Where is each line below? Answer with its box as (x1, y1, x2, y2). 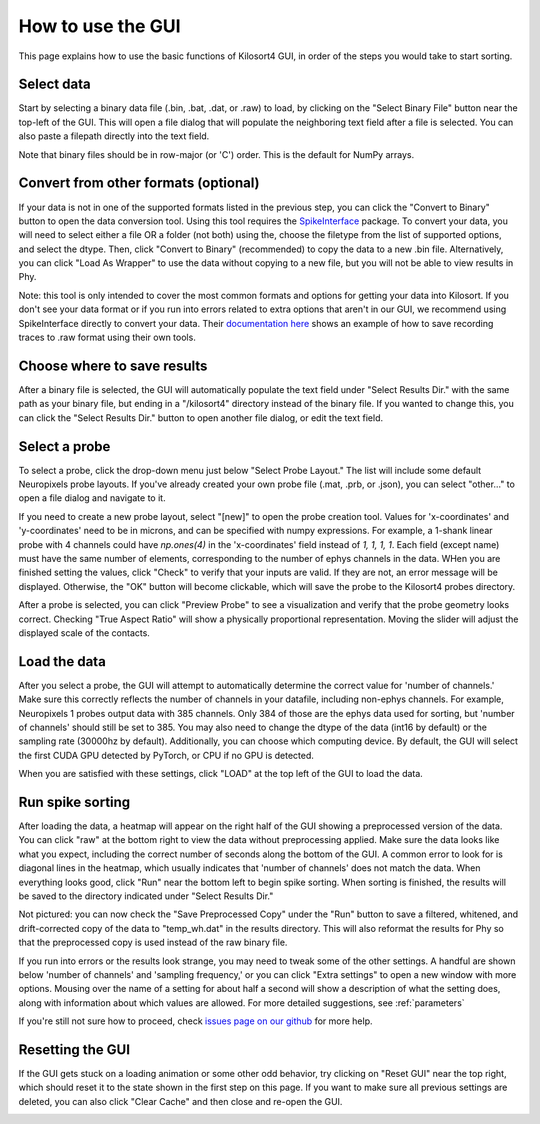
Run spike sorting (18, 794, 131, 810)
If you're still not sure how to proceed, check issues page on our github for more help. (18, 1015, 373, 1027)
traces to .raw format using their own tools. (18, 331, 197, 344)
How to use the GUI (18, 15, 181, 37)
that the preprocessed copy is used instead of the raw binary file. (18, 936, 288, 949)
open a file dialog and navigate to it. (18, 492, 166, 504)
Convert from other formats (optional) (18, 175, 260, 192)
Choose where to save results (18, 357, 208, 374)
